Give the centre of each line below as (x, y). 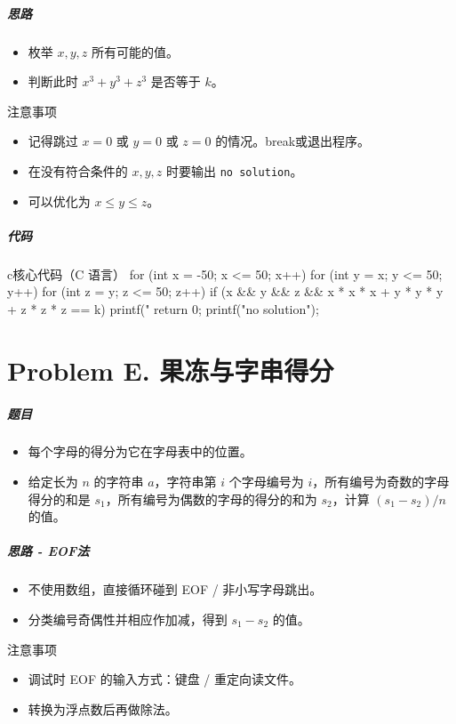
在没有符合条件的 (78, 170)
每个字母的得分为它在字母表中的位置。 (140, 451)
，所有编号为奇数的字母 (381, 482)
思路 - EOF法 (48, 551)
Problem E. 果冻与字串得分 (171, 370)
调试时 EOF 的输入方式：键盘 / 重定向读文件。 (165, 679)
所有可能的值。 (136, 51)
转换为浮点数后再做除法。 (103, 708)
